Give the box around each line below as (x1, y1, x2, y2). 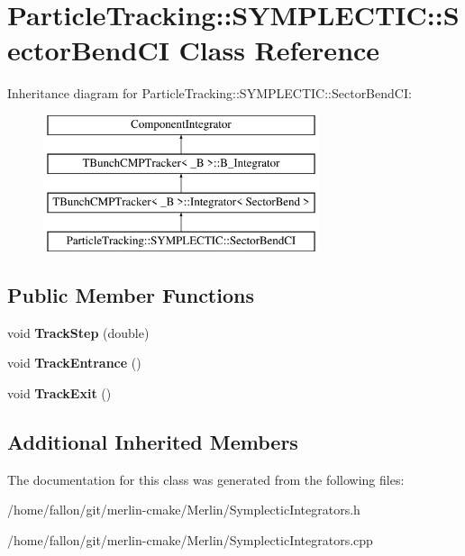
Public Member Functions (7, 281, 254, 309)
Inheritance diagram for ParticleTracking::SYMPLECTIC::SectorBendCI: (7, 84, 412, 103)
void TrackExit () (7, 384, 112, 403)
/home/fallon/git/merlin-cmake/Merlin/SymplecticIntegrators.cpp (7, 531, 373, 550)
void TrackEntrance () (7, 353, 141, 372)
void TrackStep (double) (7, 323, 150, 342)
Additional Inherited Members (7, 428, 298, 456)
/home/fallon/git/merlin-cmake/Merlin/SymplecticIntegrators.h (7, 500, 360, 519)
